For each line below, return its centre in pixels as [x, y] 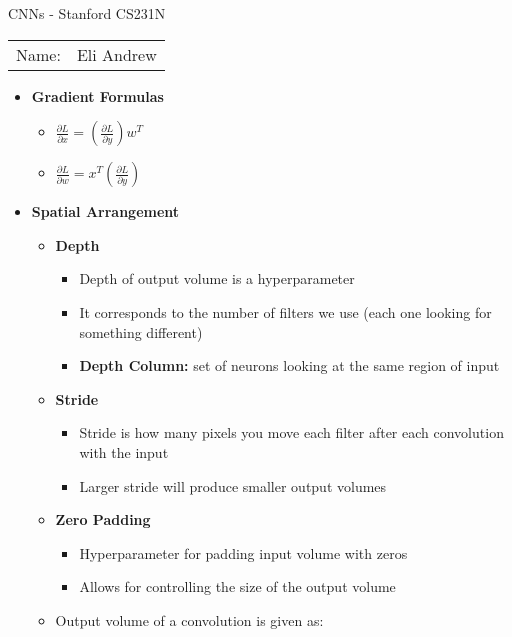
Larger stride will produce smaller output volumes [233, 485]
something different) [141, 331]
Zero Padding [103, 519]
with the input [124, 451]
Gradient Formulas [97, 95]
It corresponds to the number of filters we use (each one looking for [285, 311]
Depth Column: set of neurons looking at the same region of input [289, 365]
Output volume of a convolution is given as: [189, 619]
